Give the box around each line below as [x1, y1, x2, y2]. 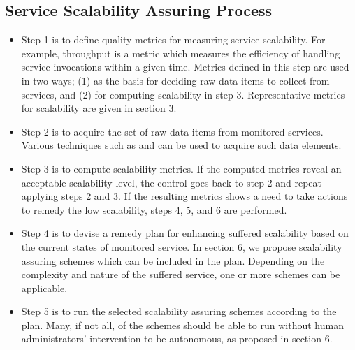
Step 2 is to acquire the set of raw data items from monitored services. [21, 124, 324, 138]
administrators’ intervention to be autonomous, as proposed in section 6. [21, 331, 333, 346]
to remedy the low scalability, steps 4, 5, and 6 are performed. [21, 202, 287, 217]
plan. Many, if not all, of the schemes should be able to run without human [21, 317, 344, 332]
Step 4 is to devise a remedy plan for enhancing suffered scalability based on [21, 226, 349, 240]
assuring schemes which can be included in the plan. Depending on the [21, 253, 325, 268]
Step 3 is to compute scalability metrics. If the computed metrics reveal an [21, 161, 342, 175]
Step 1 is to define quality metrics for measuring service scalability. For [21, 32, 326, 47]
